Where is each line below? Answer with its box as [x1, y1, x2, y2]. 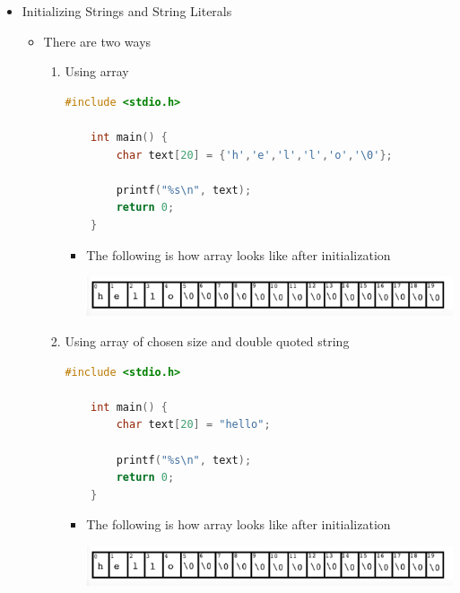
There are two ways [43, 31, 152, 50]
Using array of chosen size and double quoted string [65, 331, 350, 350]
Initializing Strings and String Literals [22, 2, 232, 20]
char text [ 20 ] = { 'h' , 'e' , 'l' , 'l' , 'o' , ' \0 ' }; [116, 148, 393, 161]
